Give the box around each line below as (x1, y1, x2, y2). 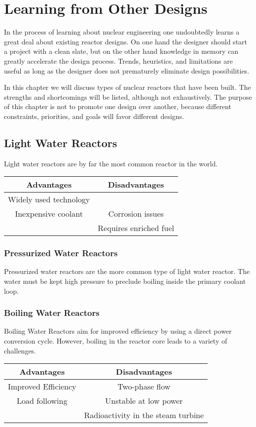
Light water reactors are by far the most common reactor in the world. (4, 158, 218, 168)
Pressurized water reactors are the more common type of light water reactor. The (4, 266, 250, 276)
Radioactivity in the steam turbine (84, 409, 204, 421)
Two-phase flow (117, 381, 171, 392)
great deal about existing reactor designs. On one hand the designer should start (4, 36, 248, 46)
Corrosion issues (108, 208, 164, 220)
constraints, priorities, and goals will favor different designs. (4, 111, 184, 121)
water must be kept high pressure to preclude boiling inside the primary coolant (4, 276, 246, 286)
